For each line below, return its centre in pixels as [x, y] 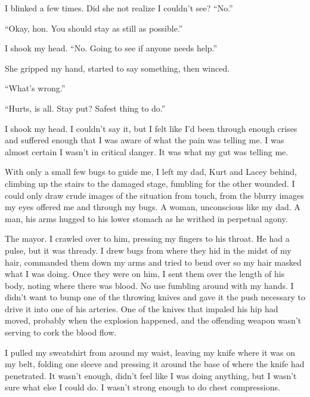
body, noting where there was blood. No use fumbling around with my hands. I [149, 285]
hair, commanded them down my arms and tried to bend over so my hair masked [153, 262]
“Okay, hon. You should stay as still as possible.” [94, 28]
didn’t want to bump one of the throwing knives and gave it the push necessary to [155, 297]
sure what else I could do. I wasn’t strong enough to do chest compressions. [142, 387]
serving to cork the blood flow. [61, 332]
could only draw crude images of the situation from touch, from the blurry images [154, 195]
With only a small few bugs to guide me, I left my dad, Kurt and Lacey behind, [151, 172]
